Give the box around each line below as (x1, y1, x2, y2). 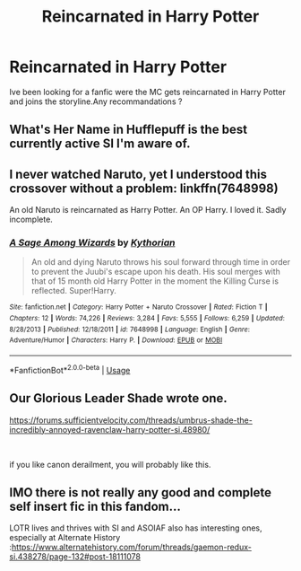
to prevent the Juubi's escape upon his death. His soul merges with (30, 267, 280, 277)
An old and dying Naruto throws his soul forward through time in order (30, 257, 291, 268)
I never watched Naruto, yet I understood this (9, 166, 267, 181)
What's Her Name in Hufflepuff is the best (9, 122, 248, 137)
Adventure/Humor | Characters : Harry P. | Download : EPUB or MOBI (9, 336, 223, 345)
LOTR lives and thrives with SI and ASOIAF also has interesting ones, (9, 523, 262, 533)
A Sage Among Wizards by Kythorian (9, 236, 176, 249)
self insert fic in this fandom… (9, 498, 182, 514)
